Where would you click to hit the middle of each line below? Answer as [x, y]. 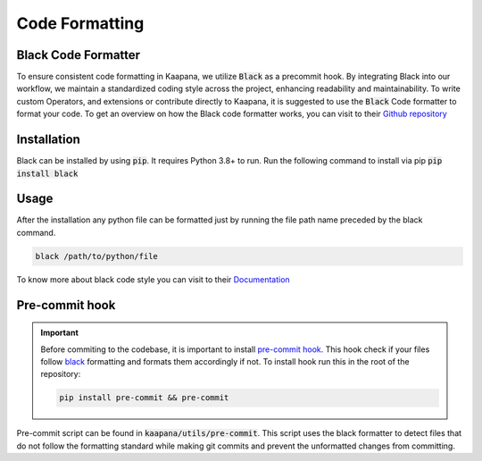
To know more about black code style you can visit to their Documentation [153, 279]
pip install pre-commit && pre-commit [144, 398]
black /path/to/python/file [96, 256]
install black [47, 173]
